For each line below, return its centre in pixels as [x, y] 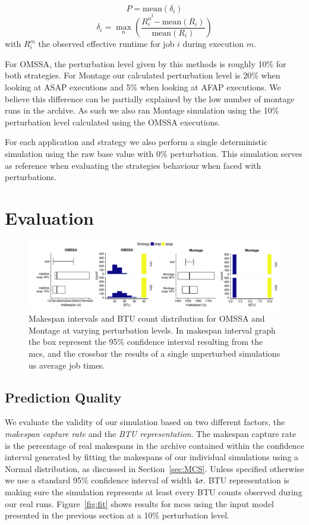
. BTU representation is [246, 480]
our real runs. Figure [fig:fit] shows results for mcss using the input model [139, 503]
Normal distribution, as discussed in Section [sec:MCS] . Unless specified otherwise [154, 468]
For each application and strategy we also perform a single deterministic [136, 142]
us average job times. [67, 365]
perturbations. [31, 177]
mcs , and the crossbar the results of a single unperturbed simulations [154, 353]
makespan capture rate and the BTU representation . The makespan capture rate [151, 433]
